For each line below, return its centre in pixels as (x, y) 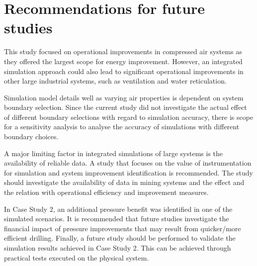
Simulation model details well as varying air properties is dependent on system (124, 97)
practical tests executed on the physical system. (77, 257)
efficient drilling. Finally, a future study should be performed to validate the (120, 238)
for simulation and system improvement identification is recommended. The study (128, 172)
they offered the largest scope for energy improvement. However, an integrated (123, 61)
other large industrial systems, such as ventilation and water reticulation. (115, 81)
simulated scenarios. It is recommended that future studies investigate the (117, 219)
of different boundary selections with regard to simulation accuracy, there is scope (129, 117)
